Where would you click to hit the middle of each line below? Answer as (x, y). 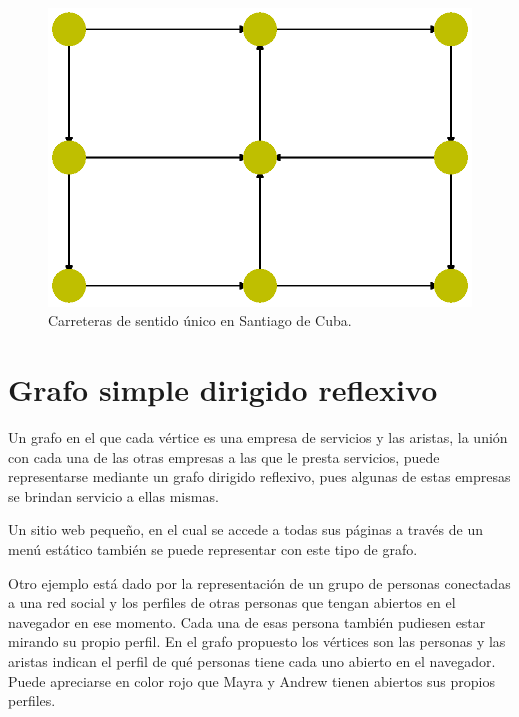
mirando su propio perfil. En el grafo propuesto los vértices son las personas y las (257, 641)
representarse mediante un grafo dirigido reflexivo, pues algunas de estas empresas (259, 476)
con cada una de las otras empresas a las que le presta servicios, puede (224, 456)
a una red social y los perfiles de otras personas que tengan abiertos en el (232, 602)
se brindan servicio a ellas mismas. (113, 495)
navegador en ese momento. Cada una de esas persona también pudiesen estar (247, 621)
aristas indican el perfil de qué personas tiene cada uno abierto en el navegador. (252, 661)
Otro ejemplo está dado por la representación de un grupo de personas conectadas (259, 582)
